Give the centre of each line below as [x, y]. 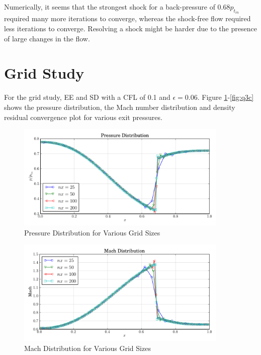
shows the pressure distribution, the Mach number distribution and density [120, 107]
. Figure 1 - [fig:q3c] [226, 97]
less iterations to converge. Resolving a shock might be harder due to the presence [130, 28]
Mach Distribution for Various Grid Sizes [88, 348]
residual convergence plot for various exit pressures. [83, 117]
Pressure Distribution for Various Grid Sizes [92, 232]
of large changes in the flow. [47, 38]
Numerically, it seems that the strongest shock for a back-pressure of [110, 7]
